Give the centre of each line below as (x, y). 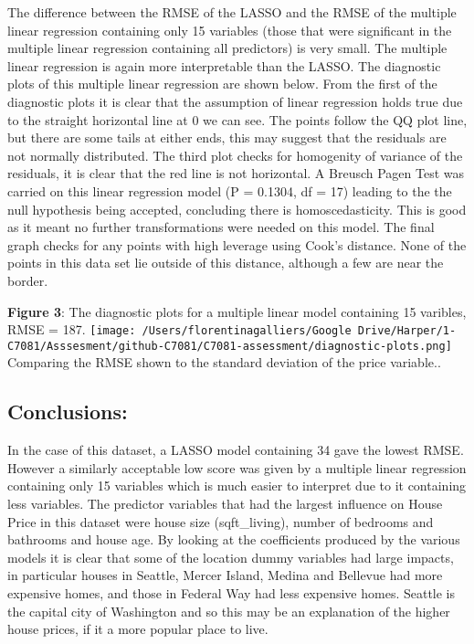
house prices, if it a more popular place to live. (138, 629)
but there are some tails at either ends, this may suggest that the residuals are (227, 137)
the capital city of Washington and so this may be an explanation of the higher (229, 611)
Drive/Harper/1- (407, 331)
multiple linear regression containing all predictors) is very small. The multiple (227, 48)
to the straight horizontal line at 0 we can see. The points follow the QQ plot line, (237, 119)
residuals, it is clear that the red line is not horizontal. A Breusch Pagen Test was (236, 173)
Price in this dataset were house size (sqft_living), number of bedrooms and (221, 521)
